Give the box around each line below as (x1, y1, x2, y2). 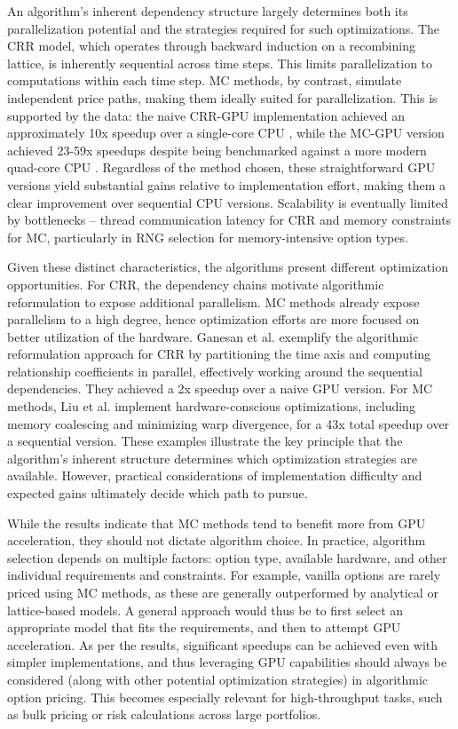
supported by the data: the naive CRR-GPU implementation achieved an (7, 106, 406, 124)
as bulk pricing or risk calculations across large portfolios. (7, 705, 321, 724)
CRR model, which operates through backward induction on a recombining (7, 36, 415, 55)
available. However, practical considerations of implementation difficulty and (7, 466, 422, 485)
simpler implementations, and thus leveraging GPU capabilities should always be (7, 653, 447, 671)
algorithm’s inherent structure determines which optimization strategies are (7, 448, 417, 467)
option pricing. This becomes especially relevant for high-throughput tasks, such (7, 687, 443, 706)
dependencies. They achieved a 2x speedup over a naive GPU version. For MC (7, 379, 433, 398)
